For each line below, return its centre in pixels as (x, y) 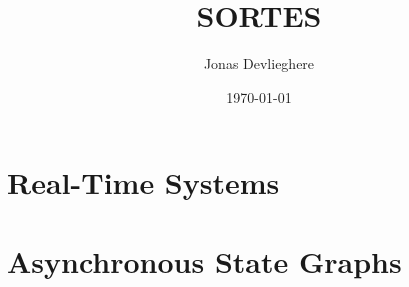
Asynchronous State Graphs (204, 260)
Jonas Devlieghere (259, 63)
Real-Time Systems (143, 182)
